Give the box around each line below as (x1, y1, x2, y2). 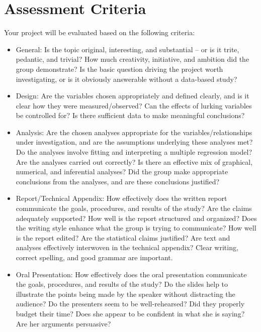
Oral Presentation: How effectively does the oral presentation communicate (16, 269, 247, 279)
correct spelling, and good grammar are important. (16, 252, 173, 262)
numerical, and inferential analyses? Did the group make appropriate (16, 166, 228, 177)
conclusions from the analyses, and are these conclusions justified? (16, 176, 220, 186)
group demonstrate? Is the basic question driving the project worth (16, 63, 223, 74)
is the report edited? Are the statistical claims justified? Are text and (16, 232, 230, 243)
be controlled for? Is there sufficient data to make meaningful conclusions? (16, 110, 245, 121)
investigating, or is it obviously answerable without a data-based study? (16, 73, 237, 84)
